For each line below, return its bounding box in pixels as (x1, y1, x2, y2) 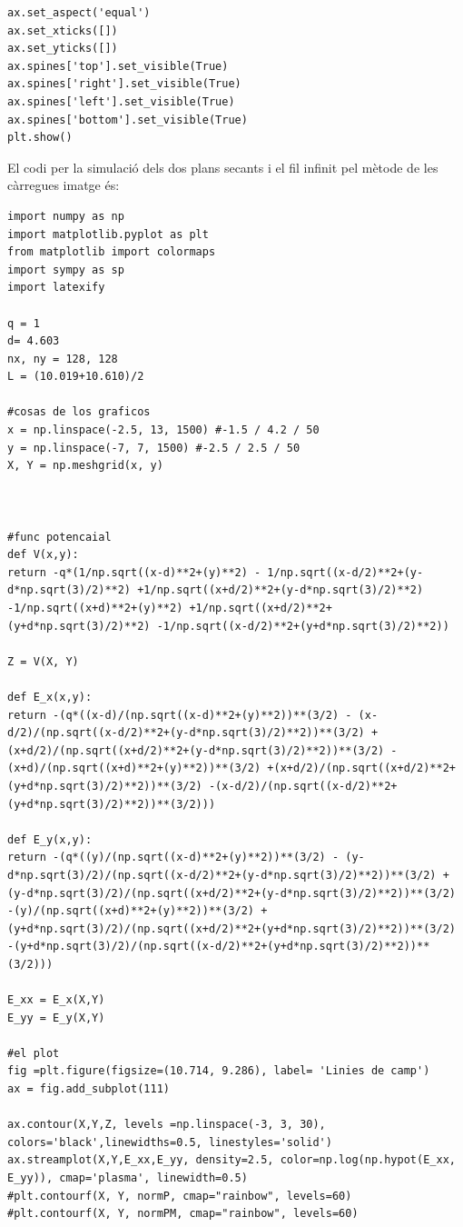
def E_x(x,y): (7, 690, 93, 703)
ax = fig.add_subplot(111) (7, 1082, 170, 1096)
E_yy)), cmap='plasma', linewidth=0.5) (7, 1172, 248, 1184)
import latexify (7, 281, 105, 294)
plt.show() (7, 131, 73, 145)
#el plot (7, 1046, 60, 1060)
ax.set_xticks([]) (7, 24, 118, 37)
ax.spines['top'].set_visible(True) (7, 59, 229, 73)
